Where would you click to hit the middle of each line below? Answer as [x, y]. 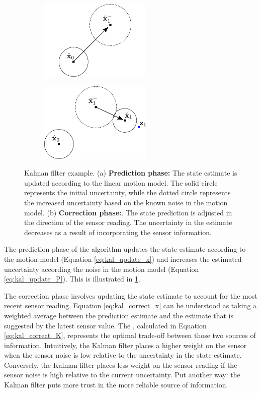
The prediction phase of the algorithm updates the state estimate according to [125, 249]
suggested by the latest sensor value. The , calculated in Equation [105, 325]
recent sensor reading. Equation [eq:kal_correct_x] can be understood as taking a [130, 305]
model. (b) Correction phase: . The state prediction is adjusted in [128, 212]
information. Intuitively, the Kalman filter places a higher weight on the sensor [125, 345]
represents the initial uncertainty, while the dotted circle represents [127, 192]
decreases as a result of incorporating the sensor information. [118, 232]
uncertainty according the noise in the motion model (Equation [102, 269]
